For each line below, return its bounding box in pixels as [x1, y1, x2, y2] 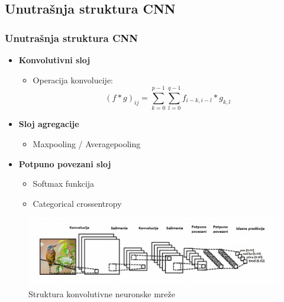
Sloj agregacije [18, 118, 79, 130]
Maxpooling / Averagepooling [33, 137, 141, 150]
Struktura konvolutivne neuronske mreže [28, 288, 175, 300]
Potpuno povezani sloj [18, 157, 111, 170]
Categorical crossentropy [33, 197, 122, 209]
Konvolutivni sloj [18, 54, 91, 66]
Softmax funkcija [33, 177, 95, 190]
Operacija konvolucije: [33, 73, 113, 86]
